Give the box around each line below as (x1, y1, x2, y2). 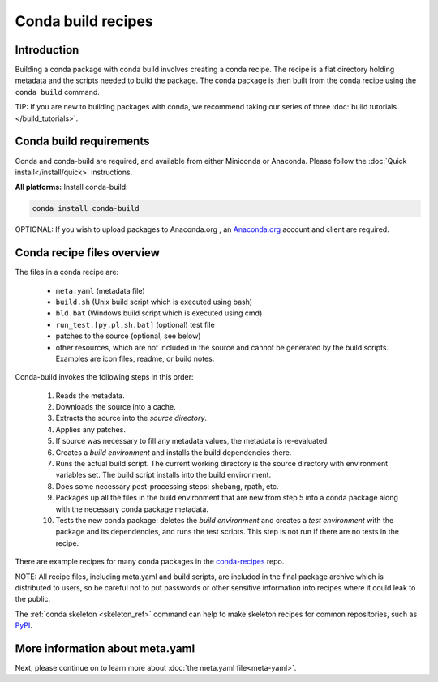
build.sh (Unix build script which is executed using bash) (55, 297, 253, 307)
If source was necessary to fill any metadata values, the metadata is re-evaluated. (55, 436, 330, 446)
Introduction (15, 43, 79, 57)
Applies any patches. (55, 424, 126, 434)
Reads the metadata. (55, 390, 125, 401)
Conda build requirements (15, 135, 150, 148)
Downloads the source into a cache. (55, 402, 176, 412)
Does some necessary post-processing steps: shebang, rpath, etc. (55, 481, 279, 491)
